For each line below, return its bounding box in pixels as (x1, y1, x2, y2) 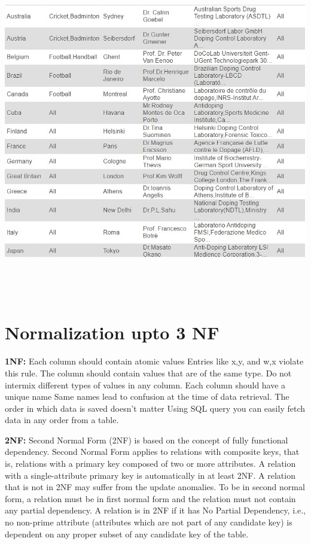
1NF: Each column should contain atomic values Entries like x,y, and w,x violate (5, 355, 304, 367)
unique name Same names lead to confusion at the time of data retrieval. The (5, 390, 289, 403)
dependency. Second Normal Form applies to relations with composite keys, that (5, 445, 300, 458)
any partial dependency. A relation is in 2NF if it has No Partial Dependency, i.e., (5, 504, 306, 516)
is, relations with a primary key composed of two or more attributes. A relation (5, 457, 296, 470)
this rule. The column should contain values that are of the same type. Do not (5, 366, 292, 379)
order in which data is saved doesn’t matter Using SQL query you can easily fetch (5, 402, 305, 414)
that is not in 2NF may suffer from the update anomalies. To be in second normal (5, 481, 305, 493)
